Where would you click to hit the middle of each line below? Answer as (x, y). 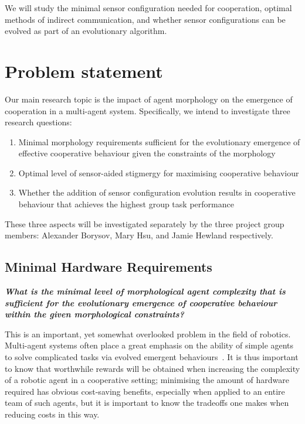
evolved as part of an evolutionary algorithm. (86, 31)
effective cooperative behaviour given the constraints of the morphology (147, 153)
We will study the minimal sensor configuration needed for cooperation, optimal (148, 8)
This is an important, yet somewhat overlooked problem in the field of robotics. (148, 334)
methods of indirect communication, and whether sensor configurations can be (145, 19)
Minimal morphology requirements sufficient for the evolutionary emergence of (159, 141)
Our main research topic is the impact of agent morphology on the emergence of (149, 99)
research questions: (38, 122)
